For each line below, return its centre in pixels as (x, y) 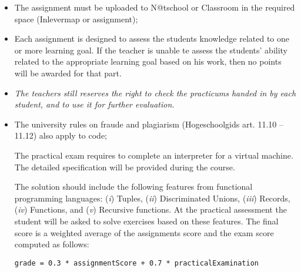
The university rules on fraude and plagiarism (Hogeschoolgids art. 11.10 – (149, 124)
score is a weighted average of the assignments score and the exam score (144, 232)
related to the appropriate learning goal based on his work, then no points (148, 61)
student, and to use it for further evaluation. (94, 104)
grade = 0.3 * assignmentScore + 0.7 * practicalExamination (137, 263)
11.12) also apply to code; (61, 135)
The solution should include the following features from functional (133, 187)
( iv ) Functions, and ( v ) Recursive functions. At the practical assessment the (150, 209)
